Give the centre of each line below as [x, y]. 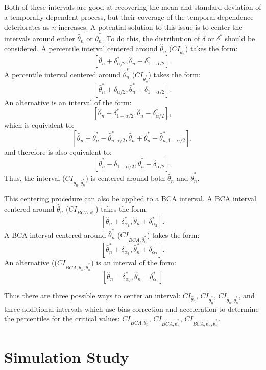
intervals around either [40, 38]
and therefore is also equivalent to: [58, 152]
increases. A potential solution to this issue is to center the [150, 27]
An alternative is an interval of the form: [68, 102]
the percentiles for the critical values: [62, 319]
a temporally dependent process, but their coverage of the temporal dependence [129, 17]
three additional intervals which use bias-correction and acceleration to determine [131, 308]
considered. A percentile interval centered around [81, 48]
